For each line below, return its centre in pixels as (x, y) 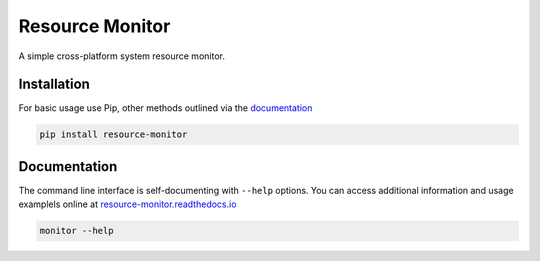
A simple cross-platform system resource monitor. (121, 56)
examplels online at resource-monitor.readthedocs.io (127, 204)
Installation (54, 84)
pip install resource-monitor (113, 134)
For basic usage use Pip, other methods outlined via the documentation (165, 108)
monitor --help (76, 231)
